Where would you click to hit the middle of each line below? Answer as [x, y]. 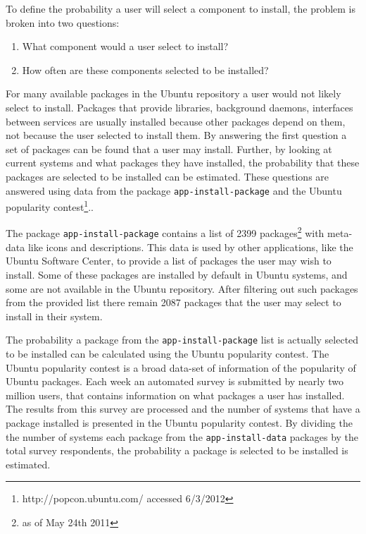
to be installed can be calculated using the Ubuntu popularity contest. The [168, 353]
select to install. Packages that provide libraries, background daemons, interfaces [179, 107]
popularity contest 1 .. [50, 206]
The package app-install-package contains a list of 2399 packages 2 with [165, 232]
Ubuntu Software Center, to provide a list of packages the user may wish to [169, 261]
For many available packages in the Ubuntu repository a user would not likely [173, 93]
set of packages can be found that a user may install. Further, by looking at [169, 148]
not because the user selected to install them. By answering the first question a [176, 135]
